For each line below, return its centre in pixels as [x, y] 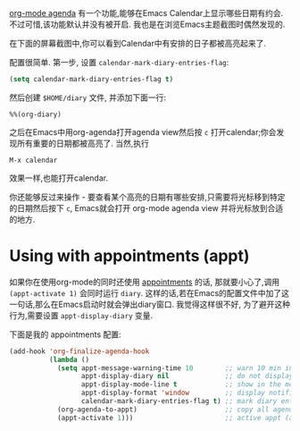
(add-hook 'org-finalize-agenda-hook [79, 351]
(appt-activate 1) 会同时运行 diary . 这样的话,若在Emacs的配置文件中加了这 [150, 292]
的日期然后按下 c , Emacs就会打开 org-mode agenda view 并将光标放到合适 [146, 207]
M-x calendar [33, 160]
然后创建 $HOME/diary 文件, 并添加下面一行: [88, 97]
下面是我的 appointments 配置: [66, 334]
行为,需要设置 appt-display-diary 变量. [81, 315]
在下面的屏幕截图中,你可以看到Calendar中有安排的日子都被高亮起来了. [137, 43]
